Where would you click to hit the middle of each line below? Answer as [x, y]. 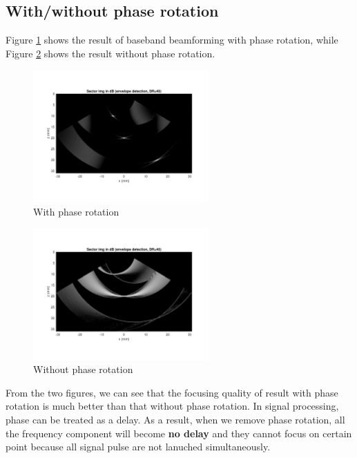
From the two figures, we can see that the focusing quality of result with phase [172, 392]
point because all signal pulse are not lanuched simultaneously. [138, 447]
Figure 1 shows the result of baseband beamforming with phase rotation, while [172, 40]
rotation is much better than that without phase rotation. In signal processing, [172, 406]
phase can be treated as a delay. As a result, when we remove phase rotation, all [175, 420]
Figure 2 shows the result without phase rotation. [110, 53]
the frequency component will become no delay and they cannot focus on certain [179, 433]
